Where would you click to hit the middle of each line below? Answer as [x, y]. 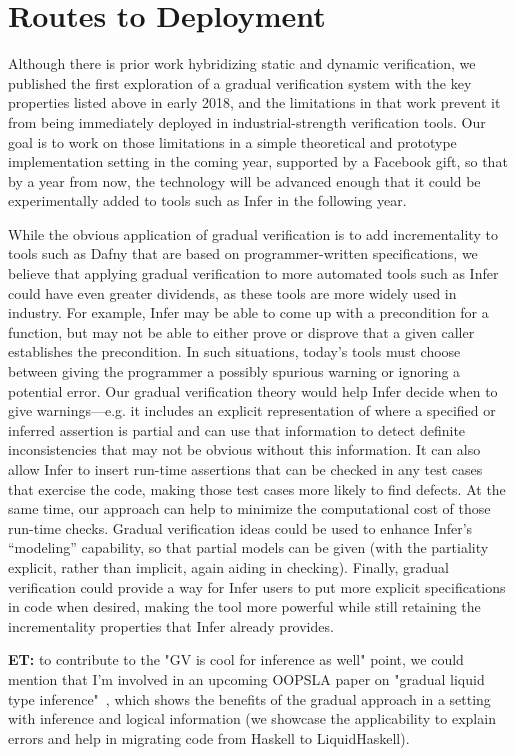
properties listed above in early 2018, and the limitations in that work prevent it [254, 102]
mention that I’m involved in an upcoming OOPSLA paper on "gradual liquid [246, 678]
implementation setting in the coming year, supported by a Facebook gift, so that [258, 161]
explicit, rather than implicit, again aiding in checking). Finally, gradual [229, 566]
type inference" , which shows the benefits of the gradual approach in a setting [249, 698]
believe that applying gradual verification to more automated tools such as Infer [253, 273]
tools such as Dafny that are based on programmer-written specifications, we [243, 253]
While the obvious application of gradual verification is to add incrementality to [253, 233]
